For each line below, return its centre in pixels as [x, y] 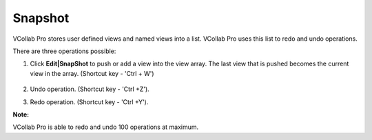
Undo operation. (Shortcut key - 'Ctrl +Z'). [90, 89]
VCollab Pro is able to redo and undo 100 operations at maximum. [106, 127]
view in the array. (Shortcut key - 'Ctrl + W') [92, 73]
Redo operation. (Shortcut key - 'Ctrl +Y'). [89, 102]
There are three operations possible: [64, 51]
